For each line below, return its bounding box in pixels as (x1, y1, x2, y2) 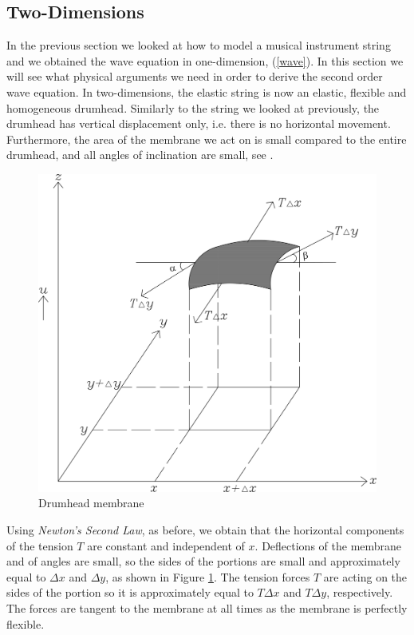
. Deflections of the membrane (254, 537, 402, 554)
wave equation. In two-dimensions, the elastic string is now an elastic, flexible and (6, 83, 407, 100)
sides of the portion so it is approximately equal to (6, 584, 254, 601)
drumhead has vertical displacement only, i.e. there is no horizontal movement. (6, 115, 391, 132)
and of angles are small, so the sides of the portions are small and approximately (6, 553, 400, 570)
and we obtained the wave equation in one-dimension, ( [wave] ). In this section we (6, 52, 404, 69)
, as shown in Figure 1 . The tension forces (105, 568, 310, 585)
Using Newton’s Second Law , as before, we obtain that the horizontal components (6, 522, 404, 538)
